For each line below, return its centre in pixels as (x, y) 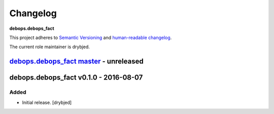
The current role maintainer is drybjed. (49, 47)
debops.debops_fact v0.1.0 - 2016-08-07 (76, 78)
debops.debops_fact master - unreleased (77, 62)
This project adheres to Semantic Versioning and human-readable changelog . (91, 37)
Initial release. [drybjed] (47, 102)
